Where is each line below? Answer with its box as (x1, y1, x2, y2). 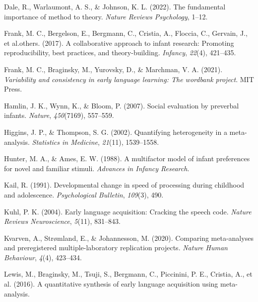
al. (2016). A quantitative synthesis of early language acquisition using (4, 279, 218, 289)
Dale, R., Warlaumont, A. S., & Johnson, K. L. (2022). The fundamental (4, 1, 226, 11)
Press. (4, 84, 22, 94)
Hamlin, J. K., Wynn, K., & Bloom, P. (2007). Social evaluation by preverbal (4, 100, 239, 110)
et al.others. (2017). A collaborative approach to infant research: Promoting (4, 37, 234, 48)
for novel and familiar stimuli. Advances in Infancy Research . (4, 163, 190, 173)
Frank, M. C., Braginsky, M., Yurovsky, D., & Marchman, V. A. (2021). (4, 64, 223, 74)
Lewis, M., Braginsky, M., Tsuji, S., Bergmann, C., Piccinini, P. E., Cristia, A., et (4, 269, 253, 279)
